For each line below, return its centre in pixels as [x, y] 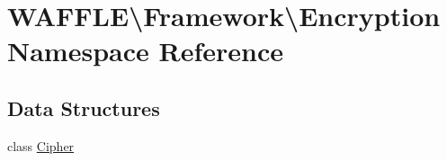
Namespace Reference [145, 51]
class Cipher [41, 145]
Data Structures [84, 107]
